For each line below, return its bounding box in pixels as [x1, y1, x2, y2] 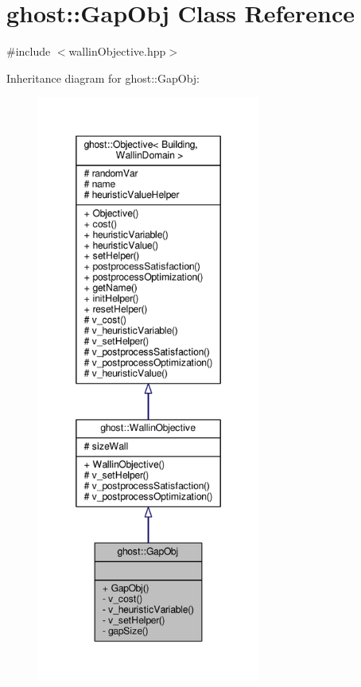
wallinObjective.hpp [68, 43, 166, 60]
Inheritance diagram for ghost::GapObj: [6, 69, 200, 86]
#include [6, 43, 51, 60]
